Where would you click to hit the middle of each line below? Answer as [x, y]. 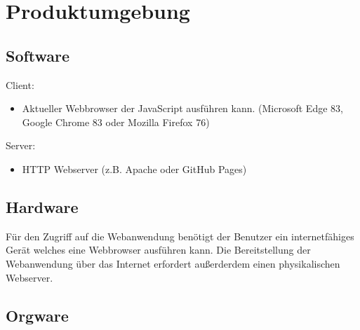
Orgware [37, 315]
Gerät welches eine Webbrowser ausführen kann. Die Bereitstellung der [158, 250]
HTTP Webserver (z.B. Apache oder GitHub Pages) [134, 169]
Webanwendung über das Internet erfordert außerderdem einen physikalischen [173, 263]
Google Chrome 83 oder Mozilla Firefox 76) [116, 122]
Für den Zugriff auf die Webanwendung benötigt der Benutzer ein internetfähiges [180, 236]
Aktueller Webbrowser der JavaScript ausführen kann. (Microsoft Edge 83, [182, 108]
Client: [20, 84]
